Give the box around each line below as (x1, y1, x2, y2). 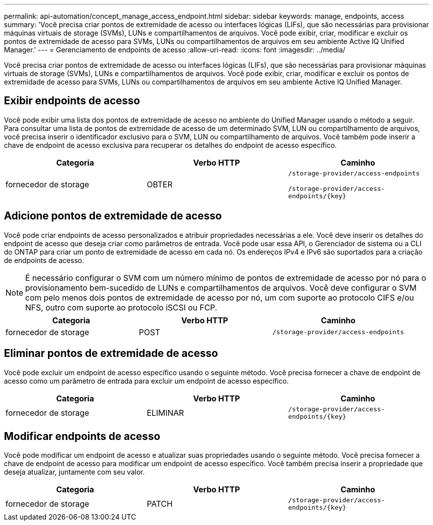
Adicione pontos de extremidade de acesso (4, 210, 222, 222)
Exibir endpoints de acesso (4, 94, 140, 107)
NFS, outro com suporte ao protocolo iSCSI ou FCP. (25, 302, 217, 312)
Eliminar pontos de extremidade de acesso (4, 347, 218, 360)
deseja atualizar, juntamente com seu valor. (4, 468, 145, 477)
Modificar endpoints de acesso (4, 430, 161, 442)
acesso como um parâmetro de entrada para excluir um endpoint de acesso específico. (4, 376, 289, 385)
